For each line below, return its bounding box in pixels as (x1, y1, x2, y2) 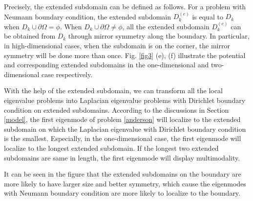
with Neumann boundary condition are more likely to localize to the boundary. (4, 188, 240, 198)
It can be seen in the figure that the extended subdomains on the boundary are (4, 169, 241, 179)
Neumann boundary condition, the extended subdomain (4, 11, 171, 21)
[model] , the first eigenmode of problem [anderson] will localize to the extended (4, 114, 241, 124)
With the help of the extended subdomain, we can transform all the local (4, 85, 223, 96)
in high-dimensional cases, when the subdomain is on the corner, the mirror (4, 40, 230, 50)
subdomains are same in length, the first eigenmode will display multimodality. (4, 152, 240, 162)
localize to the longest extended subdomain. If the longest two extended (4, 142, 219, 153)
